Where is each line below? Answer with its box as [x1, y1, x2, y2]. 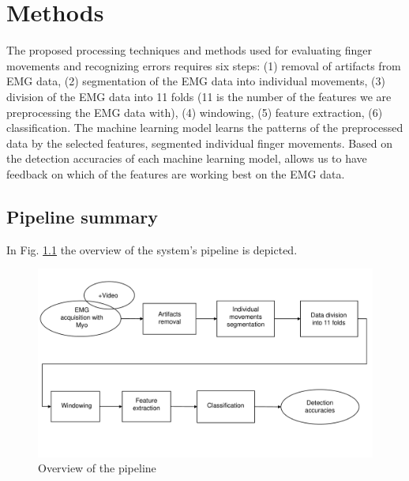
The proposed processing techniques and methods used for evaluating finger [6, 42, 373, 58]
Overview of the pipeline [38, 460, 156, 476]
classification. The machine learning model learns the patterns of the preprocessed [6, 119, 403, 136]
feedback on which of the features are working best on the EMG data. [6, 165, 345, 182]
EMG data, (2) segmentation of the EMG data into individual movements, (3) [6, 73, 385, 89]
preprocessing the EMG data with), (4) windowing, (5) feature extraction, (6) [6, 103, 383, 120]
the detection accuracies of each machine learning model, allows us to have [6, 150, 367, 167]
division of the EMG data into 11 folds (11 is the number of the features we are [6, 88, 392, 104]
